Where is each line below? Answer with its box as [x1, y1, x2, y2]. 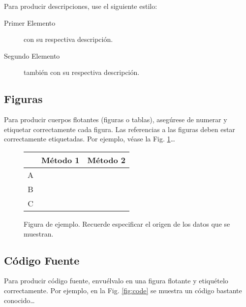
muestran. [24, 228, 54, 239]
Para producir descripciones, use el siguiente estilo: [4, 1, 157, 11]
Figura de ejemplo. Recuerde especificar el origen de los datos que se [24, 218, 230, 229]
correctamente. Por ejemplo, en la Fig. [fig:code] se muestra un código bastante [4, 285, 242, 295]
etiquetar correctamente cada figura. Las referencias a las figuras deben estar [4, 124, 235, 134]
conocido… [4, 295, 35, 305]
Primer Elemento [4, 17, 56, 28]
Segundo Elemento [4, 50, 60, 61]
